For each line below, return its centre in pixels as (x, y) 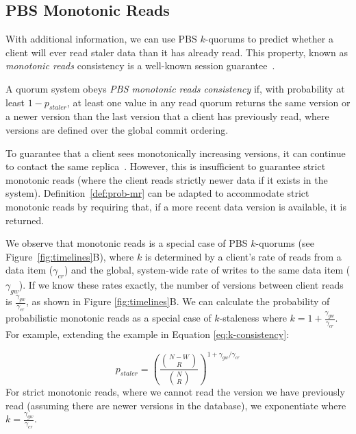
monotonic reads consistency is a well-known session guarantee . (140, 65)
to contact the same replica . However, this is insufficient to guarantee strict (166, 166)
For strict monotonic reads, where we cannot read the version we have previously (175, 392)
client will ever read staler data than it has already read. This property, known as (177, 52)
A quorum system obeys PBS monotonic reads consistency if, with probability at (175, 88)
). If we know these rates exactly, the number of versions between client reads (181, 285)
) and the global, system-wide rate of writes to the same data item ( (207, 270)
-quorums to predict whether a (269, 39)
